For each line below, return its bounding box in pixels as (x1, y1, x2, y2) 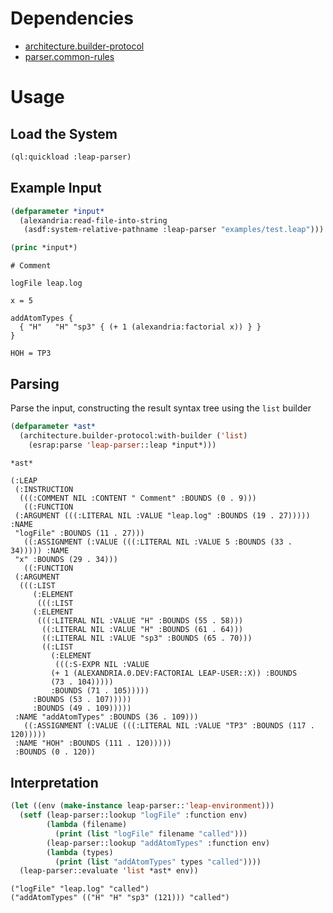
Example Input (10, 180, 102, 197)
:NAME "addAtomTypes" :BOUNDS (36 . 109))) (14, 712, 199, 722)
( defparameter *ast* (10, 421, 97, 431)
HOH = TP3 (10, 348, 52, 359)
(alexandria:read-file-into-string (19, 215, 168, 226)
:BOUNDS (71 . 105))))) (50, 686, 150, 696)
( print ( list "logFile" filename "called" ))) (54, 828, 248, 839)
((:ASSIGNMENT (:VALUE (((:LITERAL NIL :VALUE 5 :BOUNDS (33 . (23, 537, 293, 547)
